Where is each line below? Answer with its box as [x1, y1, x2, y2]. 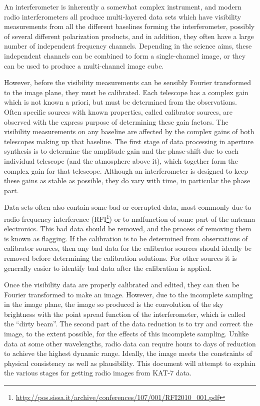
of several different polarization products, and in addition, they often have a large [4, 31, 254, 41]
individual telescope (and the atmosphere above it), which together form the [4, 155, 238, 166]
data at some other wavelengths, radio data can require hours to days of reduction [4, 338, 256, 348]
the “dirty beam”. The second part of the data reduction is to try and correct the [4, 318, 253, 329]
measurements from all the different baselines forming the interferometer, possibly [4, 21, 255, 32]
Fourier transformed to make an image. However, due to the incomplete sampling [4, 289, 253, 299]
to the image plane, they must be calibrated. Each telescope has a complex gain [4, 87, 248, 97]
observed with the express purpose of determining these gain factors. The [4, 116, 228, 127]
